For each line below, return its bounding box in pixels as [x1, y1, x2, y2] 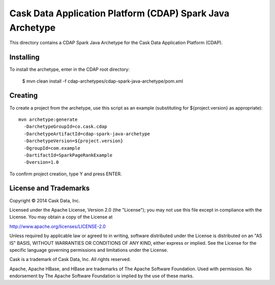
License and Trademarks [9, 184, 90, 193]
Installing [9, 53, 40, 62]
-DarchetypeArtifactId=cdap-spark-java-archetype [23, 131, 150, 137]
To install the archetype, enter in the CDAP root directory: [9, 66, 130, 72]
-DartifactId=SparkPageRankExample [23, 152, 113, 158]
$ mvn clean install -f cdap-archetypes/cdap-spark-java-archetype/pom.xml [22, 78, 183, 84]
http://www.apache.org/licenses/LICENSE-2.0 [9, 223, 106, 229]
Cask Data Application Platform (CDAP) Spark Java [9, 8, 230, 19]
